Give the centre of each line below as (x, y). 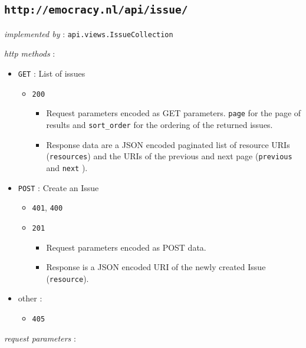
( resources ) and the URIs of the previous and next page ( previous (169, 156)
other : (30, 298)
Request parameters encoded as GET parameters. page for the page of (174, 113)
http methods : (30, 53)
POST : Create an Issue (58, 187)
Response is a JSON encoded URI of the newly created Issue (156, 267)
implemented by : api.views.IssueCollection (89, 33)
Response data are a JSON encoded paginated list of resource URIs (168, 144)
